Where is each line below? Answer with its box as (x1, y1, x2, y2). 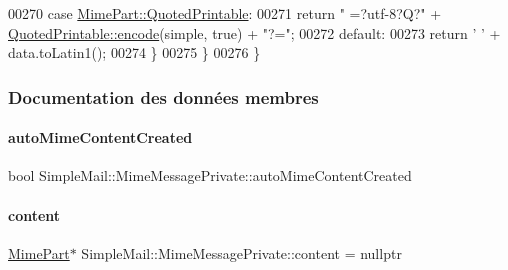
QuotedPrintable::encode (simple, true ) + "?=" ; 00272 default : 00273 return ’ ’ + (8, 22, 501, 43)
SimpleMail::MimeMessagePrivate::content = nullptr (81, 242, 402, 263)
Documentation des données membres (8, 84, 319, 109)
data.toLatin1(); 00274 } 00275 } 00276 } (8, 42, 261, 63)
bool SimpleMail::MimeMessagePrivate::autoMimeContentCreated (8, 165, 412, 186)
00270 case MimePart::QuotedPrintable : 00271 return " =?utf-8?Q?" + (8, 3, 442, 23)
